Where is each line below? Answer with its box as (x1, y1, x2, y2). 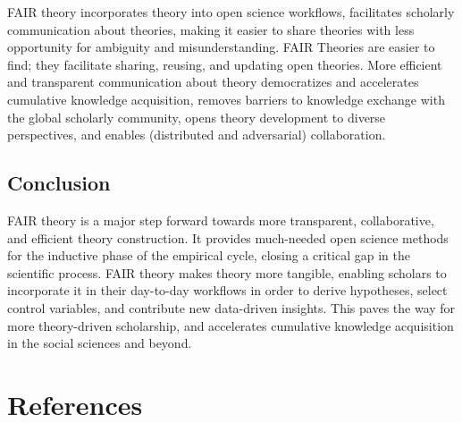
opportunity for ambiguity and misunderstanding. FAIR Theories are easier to (7, 38, 435, 56)
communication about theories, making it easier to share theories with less (7, 20, 415, 38)
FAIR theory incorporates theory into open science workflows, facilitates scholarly (7, 3, 455, 21)
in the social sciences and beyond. (7, 334, 192, 352)
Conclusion (7, 169, 111, 197)
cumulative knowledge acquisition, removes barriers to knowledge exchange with (7, 89, 445, 108)
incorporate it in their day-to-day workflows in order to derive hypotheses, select (7, 281, 448, 300)
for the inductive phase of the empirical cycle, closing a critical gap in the (7, 246, 410, 265)
